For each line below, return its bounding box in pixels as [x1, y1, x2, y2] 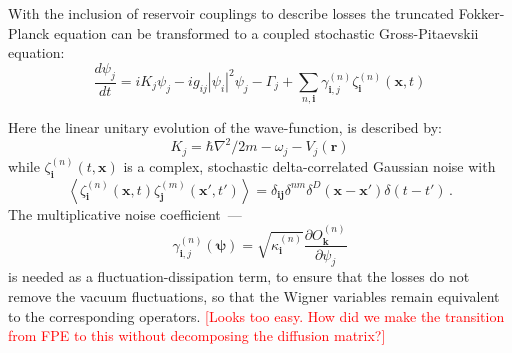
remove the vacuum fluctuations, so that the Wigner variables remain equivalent [8, 285, 500, 306]
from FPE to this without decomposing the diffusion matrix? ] [8, 325, 386, 346]
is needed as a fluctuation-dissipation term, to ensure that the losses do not [8, 266, 470, 287]
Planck [8, 22, 50, 43]
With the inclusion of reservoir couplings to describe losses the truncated [8, 3, 455, 23]
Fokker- [458, 3, 505, 23]
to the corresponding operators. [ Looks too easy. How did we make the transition [8, 305, 505, 326]
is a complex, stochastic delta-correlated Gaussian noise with [123, 155, 496, 176]
